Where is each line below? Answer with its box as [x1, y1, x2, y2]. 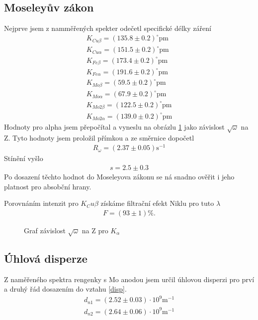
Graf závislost [24, 225, 66, 235]
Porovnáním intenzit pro [4, 198, 79, 208]
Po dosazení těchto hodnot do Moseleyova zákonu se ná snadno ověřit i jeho [4, 171, 235, 181]
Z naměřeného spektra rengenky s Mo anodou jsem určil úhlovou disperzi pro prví [4, 274, 255, 284]
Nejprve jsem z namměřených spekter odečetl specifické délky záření [4, 23, 211, 33]
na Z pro [82, 225, 108, 235]
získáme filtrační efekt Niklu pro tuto [100, 198, 214, 208]
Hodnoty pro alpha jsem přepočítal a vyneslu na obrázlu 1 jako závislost [4, 121, 225, 132]
